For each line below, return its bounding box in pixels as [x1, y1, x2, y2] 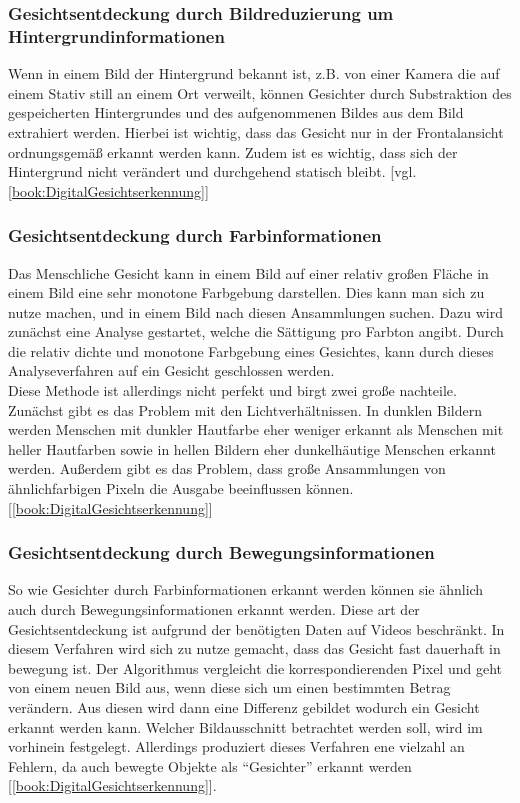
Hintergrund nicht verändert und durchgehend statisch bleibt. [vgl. [8, 161, 417, 182]
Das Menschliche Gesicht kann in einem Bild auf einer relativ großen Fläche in [8, 262, 489, 283]
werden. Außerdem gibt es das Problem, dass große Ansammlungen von [8, 458, 446, 479]
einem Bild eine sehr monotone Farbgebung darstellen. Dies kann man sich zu [8, 282, 485, 303]
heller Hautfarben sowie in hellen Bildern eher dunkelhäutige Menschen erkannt [8, 438, 496, 459]
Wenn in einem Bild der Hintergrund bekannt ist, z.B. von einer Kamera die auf [8, 63, 500, 84]
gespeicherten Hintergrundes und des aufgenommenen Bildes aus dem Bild [8, 102, 464, 123]
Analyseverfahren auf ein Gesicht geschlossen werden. [8, 360, 335, 381]
